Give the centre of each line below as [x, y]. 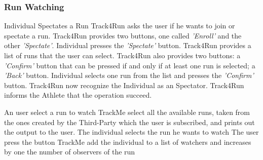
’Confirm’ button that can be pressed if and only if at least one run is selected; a [130, 65]
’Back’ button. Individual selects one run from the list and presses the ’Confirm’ [129, 75]
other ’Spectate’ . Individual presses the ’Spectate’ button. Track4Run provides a [128, 45]
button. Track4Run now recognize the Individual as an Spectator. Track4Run [124, 85]
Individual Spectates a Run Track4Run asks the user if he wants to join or [120, 26]
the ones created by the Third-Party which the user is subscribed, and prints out [129, 122]
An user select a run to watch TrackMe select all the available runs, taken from [127, 112]
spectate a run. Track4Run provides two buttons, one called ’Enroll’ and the [123, 35]
